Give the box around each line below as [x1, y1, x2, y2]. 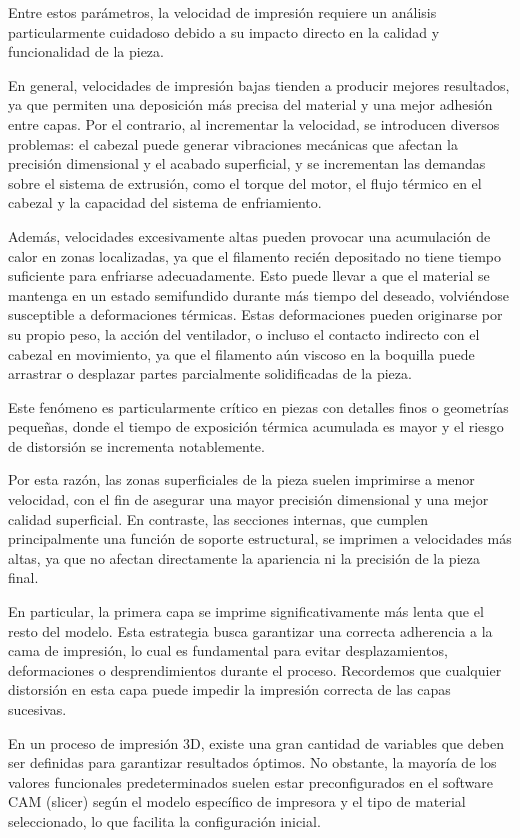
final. [8, 567, 39, 588]
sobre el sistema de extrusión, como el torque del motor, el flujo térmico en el [8, 172, 482, 193]
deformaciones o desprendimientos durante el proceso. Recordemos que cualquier [8, 659, 502, 680]
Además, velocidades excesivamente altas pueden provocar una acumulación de [8, 225, 491, 246]
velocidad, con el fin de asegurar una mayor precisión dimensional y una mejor [8, 489, 489, 510]
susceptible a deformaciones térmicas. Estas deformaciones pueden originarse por [8, 304, 503, 325]
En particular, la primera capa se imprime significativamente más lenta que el [8, 601, 484, 622]
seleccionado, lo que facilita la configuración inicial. [8, 810, 321, 831]
